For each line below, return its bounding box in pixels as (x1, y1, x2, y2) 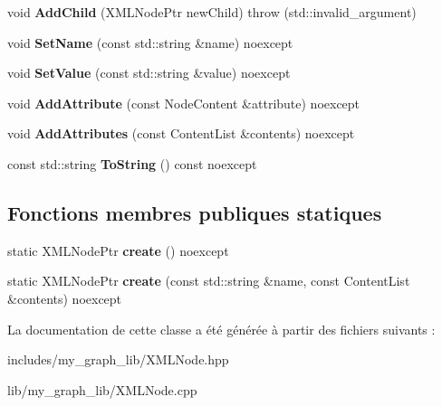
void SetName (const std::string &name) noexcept (7, 33, 293, 52)
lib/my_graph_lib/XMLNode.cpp (7, 380, 197, 399)
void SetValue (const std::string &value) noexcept (7, 63, 291, 82)
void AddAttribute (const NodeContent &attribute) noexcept (7, 93, 360, 112)
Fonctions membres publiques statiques (7, 198, 382, 226)
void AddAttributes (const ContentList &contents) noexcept (7, 124, 355, 143)
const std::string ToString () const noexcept (7, 154, 257, 173)
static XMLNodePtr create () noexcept (7, 241, 229, 260)
